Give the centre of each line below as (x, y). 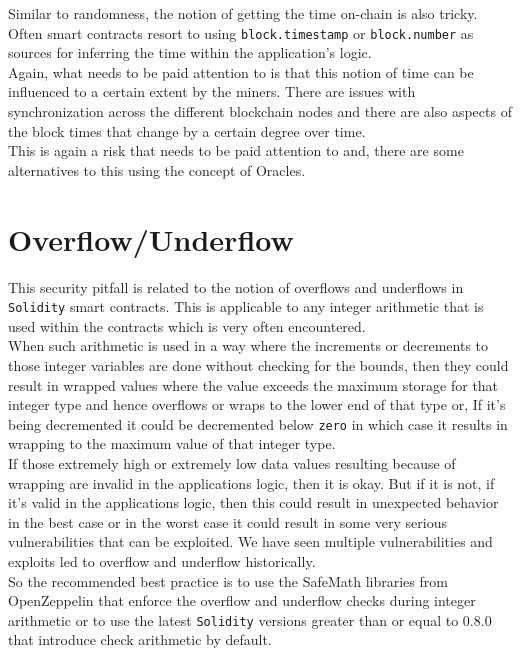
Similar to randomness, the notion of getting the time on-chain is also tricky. (243, 13)
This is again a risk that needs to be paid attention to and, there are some (236, 150)
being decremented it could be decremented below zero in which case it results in (258, 423)
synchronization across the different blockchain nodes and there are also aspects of (260, 111)
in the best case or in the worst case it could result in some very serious (228, 521)
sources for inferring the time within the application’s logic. (190, 52)
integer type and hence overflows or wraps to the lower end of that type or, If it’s (257, 404)
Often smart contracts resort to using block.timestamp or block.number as (241, 32)
